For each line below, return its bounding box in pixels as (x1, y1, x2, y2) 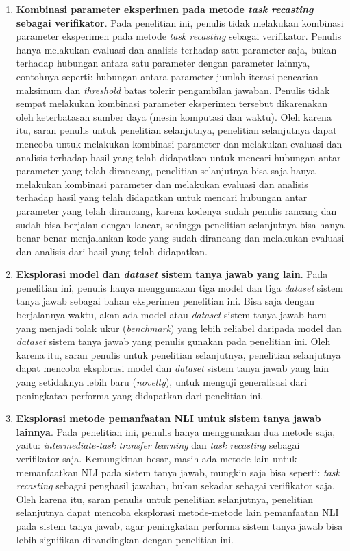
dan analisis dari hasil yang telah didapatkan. (16, 244, 208, 258)
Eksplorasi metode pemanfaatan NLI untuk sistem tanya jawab (16, 411, 321, 425)
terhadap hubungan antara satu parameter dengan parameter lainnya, (16, 56, 310, 70)
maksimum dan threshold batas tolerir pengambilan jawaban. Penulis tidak (16, 82, 330, 97)
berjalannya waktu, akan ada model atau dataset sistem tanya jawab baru (16, 307, 327, 322)
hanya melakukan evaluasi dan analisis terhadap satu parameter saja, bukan (16, 42, 337, 56)
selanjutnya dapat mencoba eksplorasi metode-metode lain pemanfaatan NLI (16, 505, 339, 519)
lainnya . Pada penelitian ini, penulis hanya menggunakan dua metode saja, (16, 424, 336, 438)
